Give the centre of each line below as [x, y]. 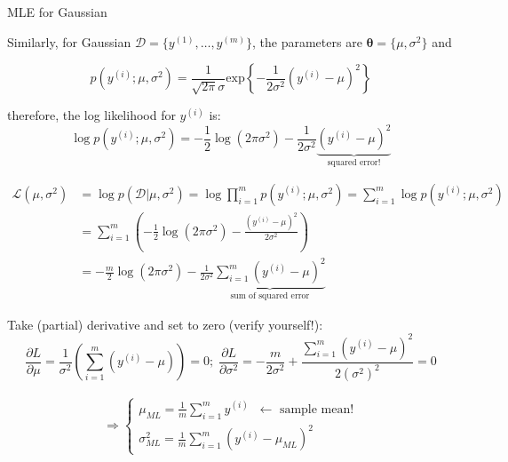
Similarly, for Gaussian [69, 41]
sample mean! [317, 409]
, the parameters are [307, 41]
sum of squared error [270, 296]
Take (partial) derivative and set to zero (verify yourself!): [165, 324]
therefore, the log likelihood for [91, 115]
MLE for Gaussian [57, 12]
